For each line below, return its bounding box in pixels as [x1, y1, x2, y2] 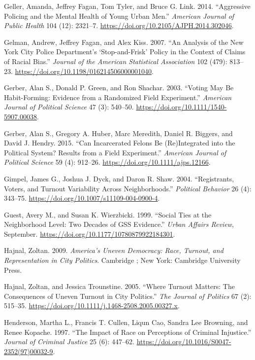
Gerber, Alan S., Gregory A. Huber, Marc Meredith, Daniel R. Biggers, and [4, 128, 233, 138]
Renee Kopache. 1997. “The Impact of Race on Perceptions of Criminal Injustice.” [4, 326, 252, 337]
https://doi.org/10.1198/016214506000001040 [15, 66, 152, 76]
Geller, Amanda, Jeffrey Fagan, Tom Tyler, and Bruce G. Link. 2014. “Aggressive [4, 1, 251, 11]
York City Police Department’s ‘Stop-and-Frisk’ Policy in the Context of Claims [4, 46, 246, 57]
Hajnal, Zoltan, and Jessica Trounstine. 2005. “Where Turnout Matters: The [4, 281, 235, 291]
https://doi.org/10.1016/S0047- [136, 336, 231, 347]
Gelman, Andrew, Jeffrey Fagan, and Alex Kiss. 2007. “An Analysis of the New [4, 36, 244, 47]
